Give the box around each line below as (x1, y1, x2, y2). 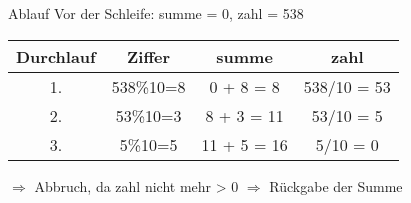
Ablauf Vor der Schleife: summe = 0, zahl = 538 (8, 3, 304, 23)
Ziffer (127, 44, 171, 68)
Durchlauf (16, 44, 96, 68)
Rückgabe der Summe (269, 175, 403, 196)
